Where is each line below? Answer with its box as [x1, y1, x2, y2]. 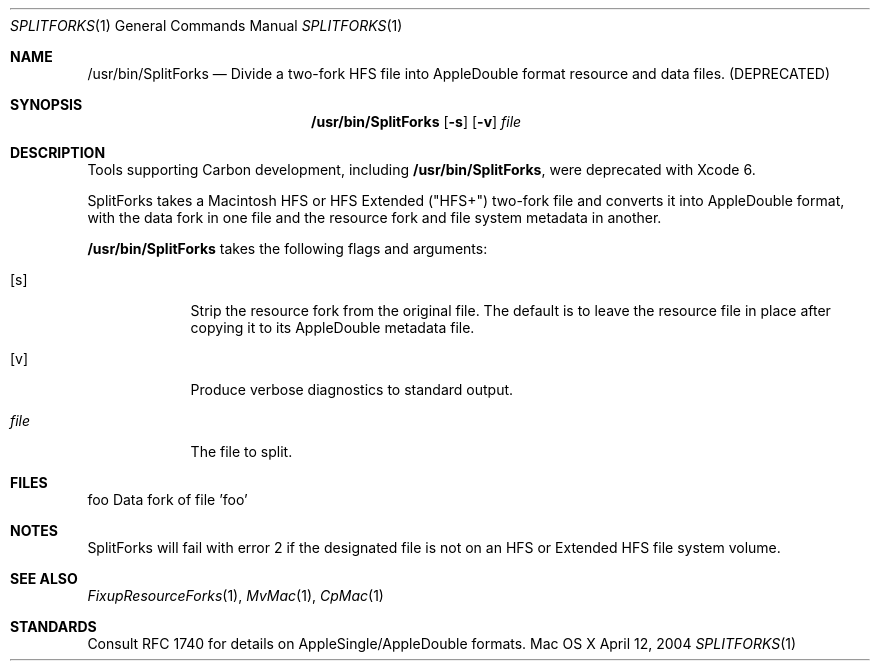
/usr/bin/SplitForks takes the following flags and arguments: [87, 240, 488, 257]
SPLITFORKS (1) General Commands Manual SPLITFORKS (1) [10, 17, 403, 34]
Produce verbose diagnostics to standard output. [190, 381, 514, 398]
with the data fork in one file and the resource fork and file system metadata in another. [87, 209, 662, 226]
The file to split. [190, 443, 293, 460]
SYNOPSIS [10, 96, 83, 113]
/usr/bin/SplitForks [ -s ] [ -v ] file [311, 113, 522, 130]
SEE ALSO [10, 570, 78, 587]
